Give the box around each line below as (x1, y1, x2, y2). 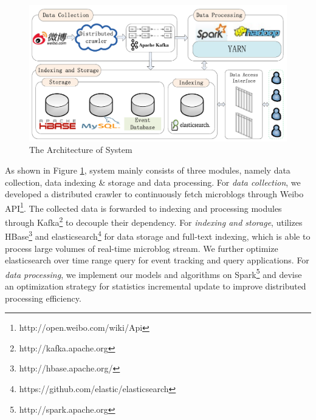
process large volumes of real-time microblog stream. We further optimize (5, 242, 278, 254)
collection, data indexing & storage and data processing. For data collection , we (5, 175, 301, 188)
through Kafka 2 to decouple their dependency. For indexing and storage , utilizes (5, 214, 303, 228)
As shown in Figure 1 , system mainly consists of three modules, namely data (5, 164, 290, 177)
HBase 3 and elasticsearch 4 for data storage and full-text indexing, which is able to (5, 228, 311, 242)
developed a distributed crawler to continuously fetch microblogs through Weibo (5, 188, 304, 200)
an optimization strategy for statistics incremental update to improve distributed (5, 279, 306, 292)
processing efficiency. (5, 291, 81, 304)
